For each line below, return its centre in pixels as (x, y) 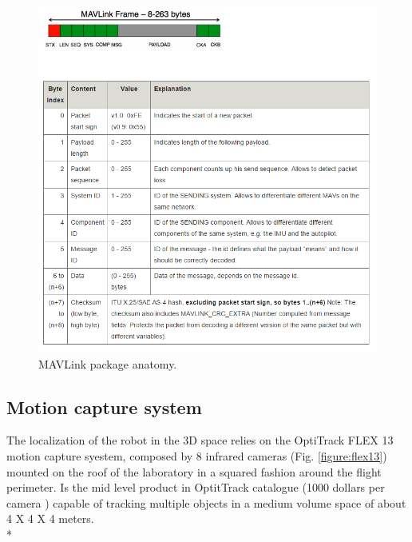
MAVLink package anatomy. (108, 363)
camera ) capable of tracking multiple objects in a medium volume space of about (206, 502)
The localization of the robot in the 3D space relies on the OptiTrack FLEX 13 (200, 440)
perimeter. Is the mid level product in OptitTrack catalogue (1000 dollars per (196, 487)
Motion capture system (104, 406)
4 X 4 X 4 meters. (50, 518)
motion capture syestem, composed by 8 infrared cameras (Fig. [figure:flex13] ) (197, 456)
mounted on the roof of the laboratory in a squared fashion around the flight (194, 471)
